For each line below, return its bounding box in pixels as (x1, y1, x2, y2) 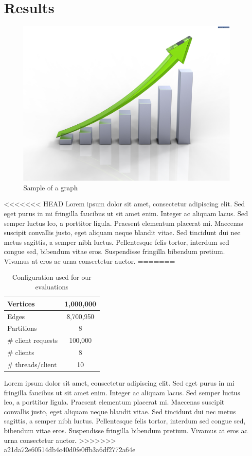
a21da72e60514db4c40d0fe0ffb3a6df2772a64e (4, 444, 136, 455)
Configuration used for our (12, 272, 91, 282)
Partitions (7, 323, 37, 333)
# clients (7, 347, 34, 357)
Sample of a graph (23, 182, 78, 192)
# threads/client (7, 359, 57, 369)
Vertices (7, 298, 35, 308)
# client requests (7, 335, 58, 345)
